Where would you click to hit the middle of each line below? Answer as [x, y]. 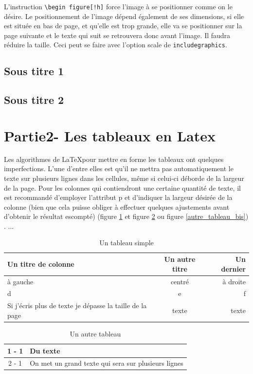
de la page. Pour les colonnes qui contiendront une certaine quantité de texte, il [122, 187]
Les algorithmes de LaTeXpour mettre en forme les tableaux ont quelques [114, 159]
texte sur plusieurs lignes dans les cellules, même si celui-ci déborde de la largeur [124, 178]
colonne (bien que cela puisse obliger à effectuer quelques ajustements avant [117, 207]
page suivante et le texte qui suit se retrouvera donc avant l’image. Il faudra [117, 35]
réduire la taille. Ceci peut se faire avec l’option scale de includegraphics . [116, 45]
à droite [234, 281]
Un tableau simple [126, 242]
